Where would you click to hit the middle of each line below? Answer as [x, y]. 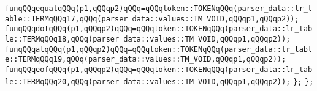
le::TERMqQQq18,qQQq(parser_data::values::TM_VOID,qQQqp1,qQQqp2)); [148, 39]
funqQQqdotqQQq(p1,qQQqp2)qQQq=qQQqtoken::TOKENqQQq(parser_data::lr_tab [159, 29]
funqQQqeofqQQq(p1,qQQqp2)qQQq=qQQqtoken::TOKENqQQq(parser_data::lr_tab [159, 69]
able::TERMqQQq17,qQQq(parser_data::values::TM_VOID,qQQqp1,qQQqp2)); [152, 19]
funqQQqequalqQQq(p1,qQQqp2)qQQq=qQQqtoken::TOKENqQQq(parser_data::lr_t [159, 9]
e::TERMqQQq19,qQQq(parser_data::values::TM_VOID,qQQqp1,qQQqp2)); [146, 60]
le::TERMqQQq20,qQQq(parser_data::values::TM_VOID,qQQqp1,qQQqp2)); [148, 82]
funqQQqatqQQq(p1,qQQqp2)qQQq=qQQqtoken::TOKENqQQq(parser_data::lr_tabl [159, 49]
